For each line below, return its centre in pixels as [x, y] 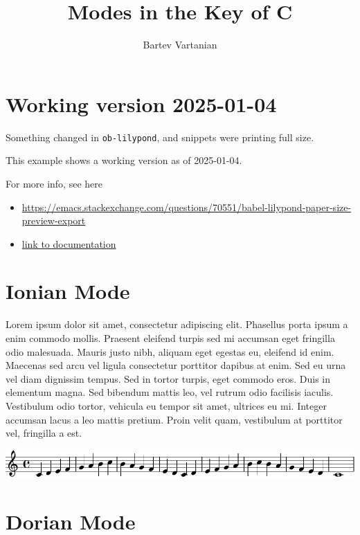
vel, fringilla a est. [44, 433]
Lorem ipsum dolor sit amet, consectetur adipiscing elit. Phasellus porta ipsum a [177, 324]
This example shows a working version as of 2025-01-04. [124, 160]
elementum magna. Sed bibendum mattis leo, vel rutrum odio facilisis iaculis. [170, 392]
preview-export [54, 220]
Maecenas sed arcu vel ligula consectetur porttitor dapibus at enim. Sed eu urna [176, 365]
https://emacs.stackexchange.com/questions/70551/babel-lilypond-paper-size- [187, 207]
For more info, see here [54, 183]
